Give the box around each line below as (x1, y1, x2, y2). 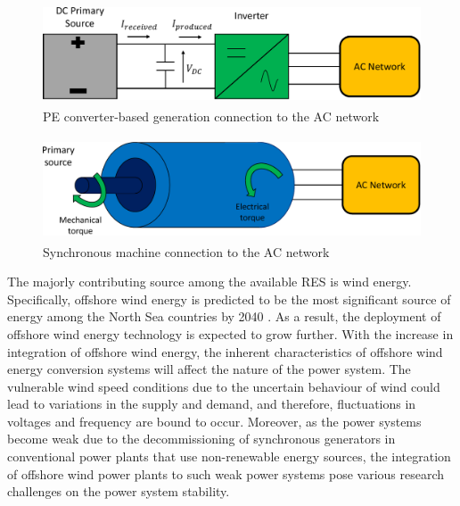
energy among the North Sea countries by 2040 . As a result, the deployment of (7, 307, 441, 326)
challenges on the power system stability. (7, 482, 230, 501)
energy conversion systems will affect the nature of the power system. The (7, 360, 411, 378)
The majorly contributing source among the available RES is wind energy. (7, 272, 412, 291)
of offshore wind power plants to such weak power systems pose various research (7, 464, 445, 483)
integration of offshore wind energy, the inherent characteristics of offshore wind (7, 342, 443, 361)
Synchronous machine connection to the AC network (43, 242, 330, 261)
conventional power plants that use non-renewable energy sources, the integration (7, 447, 451, 466)
